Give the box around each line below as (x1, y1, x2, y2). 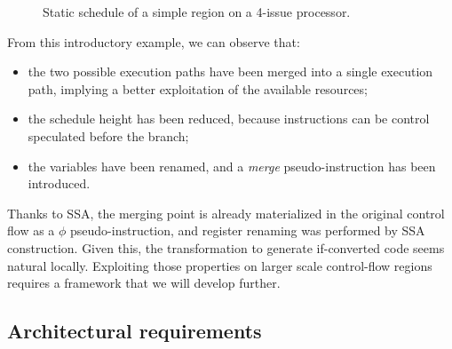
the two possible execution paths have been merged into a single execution (28, 62, 433, 81)
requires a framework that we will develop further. (7, 274, 281, 292)
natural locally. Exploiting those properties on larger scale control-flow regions (7, 256, 432, 274)
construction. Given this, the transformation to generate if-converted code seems (7, 238, 445, 257)
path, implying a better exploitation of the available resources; (28, 79, 368, 98)
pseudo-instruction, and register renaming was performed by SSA (70, 221, 425, 240)
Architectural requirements (7, 317, 262, 345)
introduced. (28, 174, 91, 193)
